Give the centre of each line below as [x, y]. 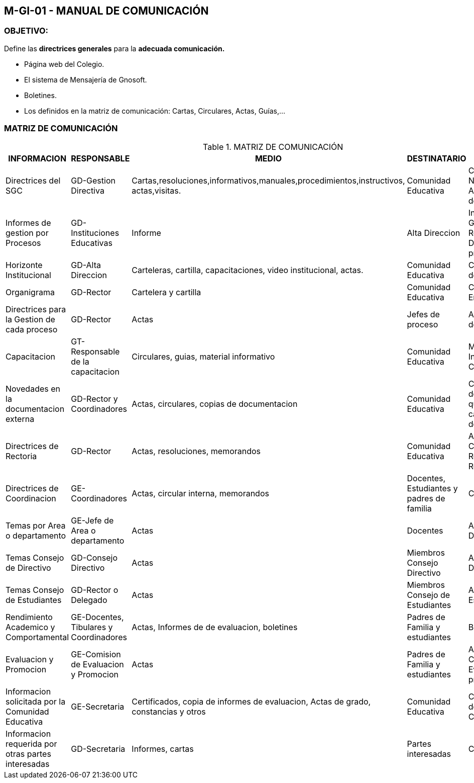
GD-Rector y [94, 399]
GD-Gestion [93, 180]
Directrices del [33, 180]
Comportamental [37, 637]
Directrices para [36, 309]
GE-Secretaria [98, 706]
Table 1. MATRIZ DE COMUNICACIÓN [273, 147]
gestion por [27, 233]
